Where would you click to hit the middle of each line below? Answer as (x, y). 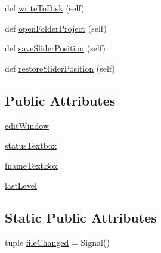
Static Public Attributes (81, 217)
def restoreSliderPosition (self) (60, 68)
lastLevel (21, 185)
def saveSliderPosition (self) (55, 48)
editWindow (27, 125)
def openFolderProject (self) (56, 28)
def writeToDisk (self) (45, 8)
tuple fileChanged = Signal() (57, 243)
